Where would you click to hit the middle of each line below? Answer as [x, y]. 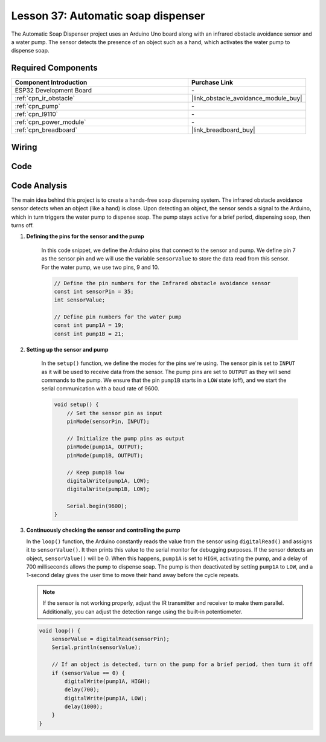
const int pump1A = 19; [89, 325]
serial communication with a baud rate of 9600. [100, 389]
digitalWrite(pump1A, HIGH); [107, 681]
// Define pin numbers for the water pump [118, 317]
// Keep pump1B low [96, 472]
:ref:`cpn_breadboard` [46, 130]
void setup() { [76, 405]
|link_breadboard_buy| [223, 130]
